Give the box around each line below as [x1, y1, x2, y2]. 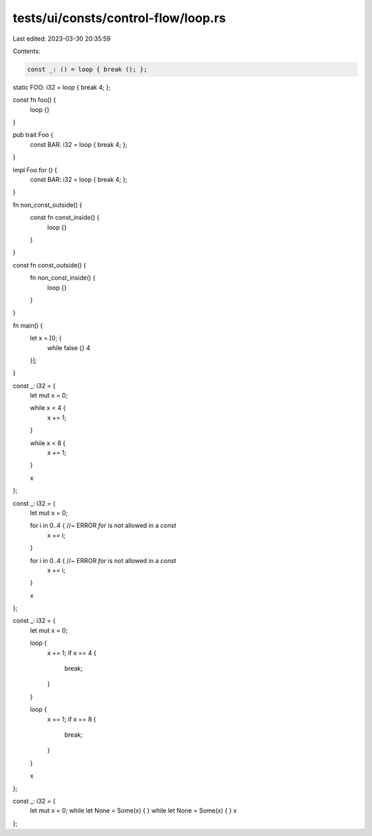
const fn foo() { [12, 96, 56, 104]
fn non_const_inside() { [30, 274, 96, 282]
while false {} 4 [47, 343, 91, 351]
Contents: [12, 47, 41, 55]
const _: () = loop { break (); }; [27, 65, 147, 73]
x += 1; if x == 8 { [47, 715, 96, 723]
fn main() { [12, 321, 43, 329]
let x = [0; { [30, 334, 62, 343]
